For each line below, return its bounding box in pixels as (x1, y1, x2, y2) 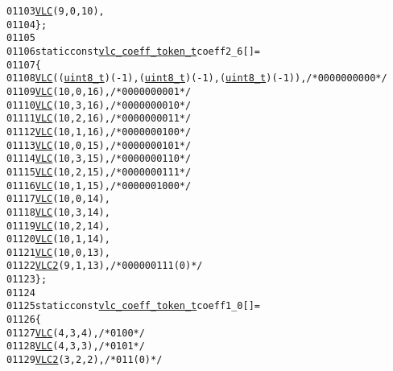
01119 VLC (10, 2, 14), (6, 220, 110, 232)
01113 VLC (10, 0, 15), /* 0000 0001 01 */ (6, 139, 192, 151)
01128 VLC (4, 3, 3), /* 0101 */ (6, 340, 145, 352)
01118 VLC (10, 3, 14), (6, 206, 110, 218)
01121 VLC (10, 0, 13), (6, 246, 110, 258)
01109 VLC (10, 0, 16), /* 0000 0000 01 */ (6, 85, 192, 97)
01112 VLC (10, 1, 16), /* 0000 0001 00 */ (6, 126, 192, 138)
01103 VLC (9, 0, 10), (6, 6, 105, 17)
